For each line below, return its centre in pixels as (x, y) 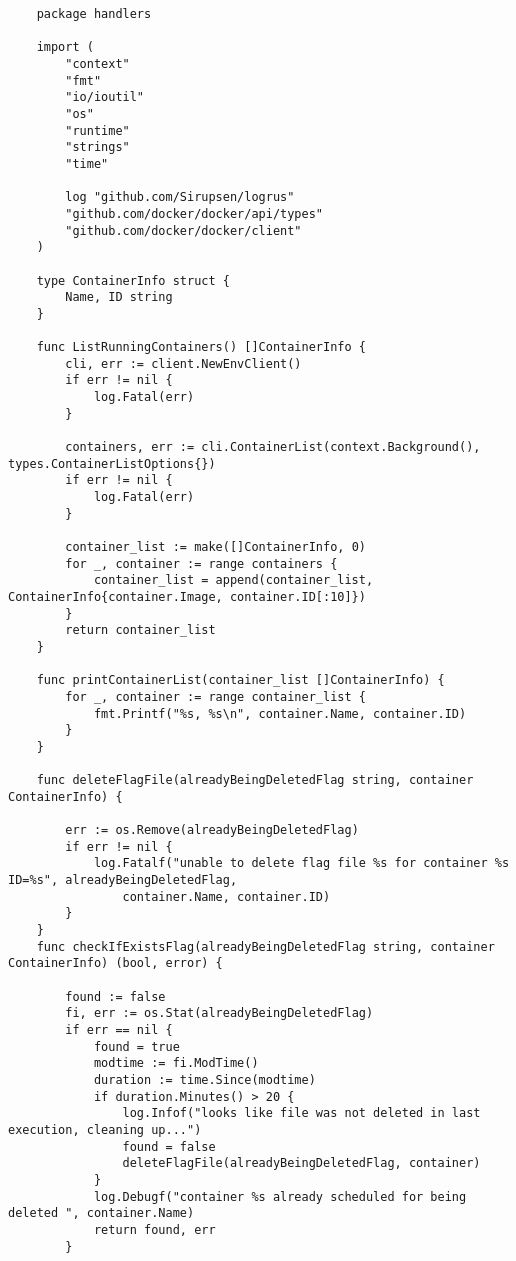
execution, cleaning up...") (105, 1129)
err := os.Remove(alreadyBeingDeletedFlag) (212, 830)
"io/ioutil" (105, 97)
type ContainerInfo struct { (133, 280)
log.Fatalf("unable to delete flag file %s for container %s (301, 863)
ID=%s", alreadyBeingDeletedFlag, (123, 880)
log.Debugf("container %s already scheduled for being (280, 1196)
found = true (136, 1046)
